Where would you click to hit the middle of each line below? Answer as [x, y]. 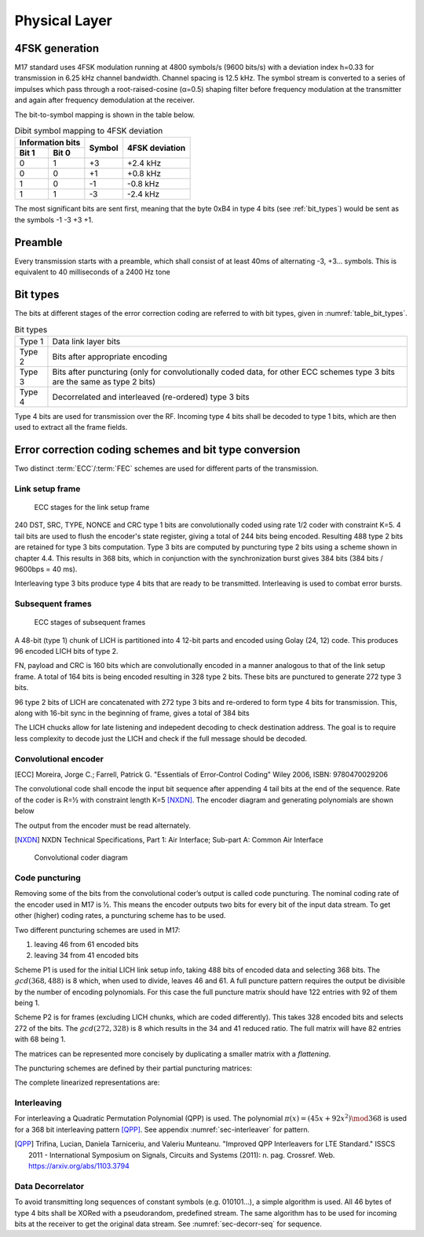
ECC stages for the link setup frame [92, 507]
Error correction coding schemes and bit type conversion [157, 449]
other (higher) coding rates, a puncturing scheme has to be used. [120, 916]
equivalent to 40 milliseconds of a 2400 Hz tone [92, 272]
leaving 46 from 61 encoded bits [86, 944]
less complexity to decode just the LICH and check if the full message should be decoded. [161, 738]
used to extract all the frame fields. [71, 428]
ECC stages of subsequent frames [90, 622]
